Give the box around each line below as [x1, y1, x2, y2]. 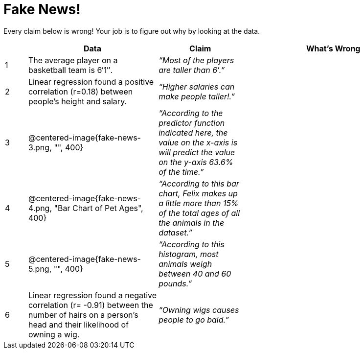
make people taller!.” [159, 91, 235, 101]
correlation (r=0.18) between [28, 86, 133, 96]
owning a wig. [28, 329, 80, 339]
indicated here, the [159, 127, 228, 138]
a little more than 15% [159, 198, 239, 208]
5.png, [28, 263, 52, 274]
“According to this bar [159, 178, 239, 188]
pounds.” [159, 278, 192, 288]
